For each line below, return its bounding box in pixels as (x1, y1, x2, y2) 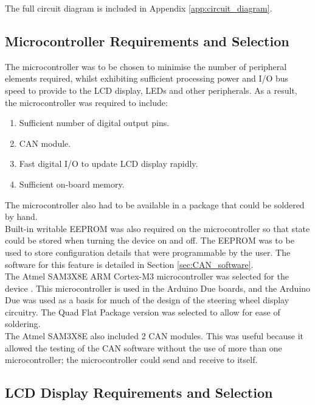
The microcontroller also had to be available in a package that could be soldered (5, 198, 305, 211)
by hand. (5, 210, 38, 223)
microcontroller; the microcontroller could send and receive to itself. (5, 353, 258, 366)
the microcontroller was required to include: (5, 96, 168, 108)
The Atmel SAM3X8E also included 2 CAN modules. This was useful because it (5, 329, 304, 342)
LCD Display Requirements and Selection (5, 383, 273, 402)
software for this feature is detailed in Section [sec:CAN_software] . (5, 258, 254, 270)
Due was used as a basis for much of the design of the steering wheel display (5, 294, 289, 306)
